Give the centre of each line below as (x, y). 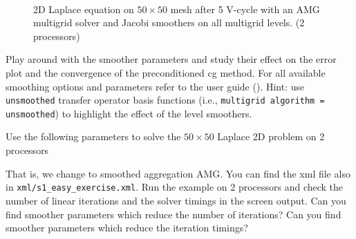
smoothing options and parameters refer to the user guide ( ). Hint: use (155, 86)
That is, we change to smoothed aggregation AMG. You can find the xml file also (178, 173)
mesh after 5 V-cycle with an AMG (245, 9)
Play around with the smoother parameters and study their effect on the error (171, 59)
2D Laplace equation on (84, 9)
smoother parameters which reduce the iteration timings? (127, 228)
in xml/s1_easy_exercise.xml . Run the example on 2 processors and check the (175, 187)
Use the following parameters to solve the (93, 136)
